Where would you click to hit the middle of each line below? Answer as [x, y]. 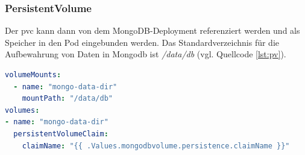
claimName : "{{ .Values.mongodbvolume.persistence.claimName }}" [156, 146]
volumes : [22, 110]
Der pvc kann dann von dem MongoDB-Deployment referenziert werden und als [152, 30]
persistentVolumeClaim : [61, 134]
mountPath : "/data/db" [68, 99]
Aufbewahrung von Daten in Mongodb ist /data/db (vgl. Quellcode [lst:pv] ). [146, 54]
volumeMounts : [33, 75]
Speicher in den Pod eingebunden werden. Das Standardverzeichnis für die [142, 42]
